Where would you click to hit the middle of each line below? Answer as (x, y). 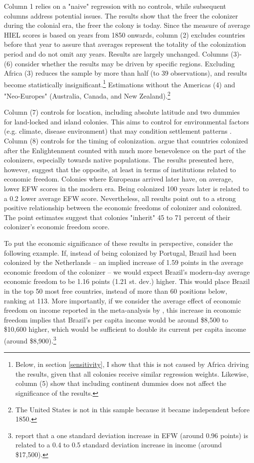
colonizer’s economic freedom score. (57, 227)
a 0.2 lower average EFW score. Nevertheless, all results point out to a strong (120, 198)
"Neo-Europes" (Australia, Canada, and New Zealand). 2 (87, 95)
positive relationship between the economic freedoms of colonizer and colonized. (123, 208)
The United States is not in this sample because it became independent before (132, 409)
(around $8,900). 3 (30, 340)
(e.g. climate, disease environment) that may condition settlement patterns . (118, 131)
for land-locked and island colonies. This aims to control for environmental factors (127, 121)
